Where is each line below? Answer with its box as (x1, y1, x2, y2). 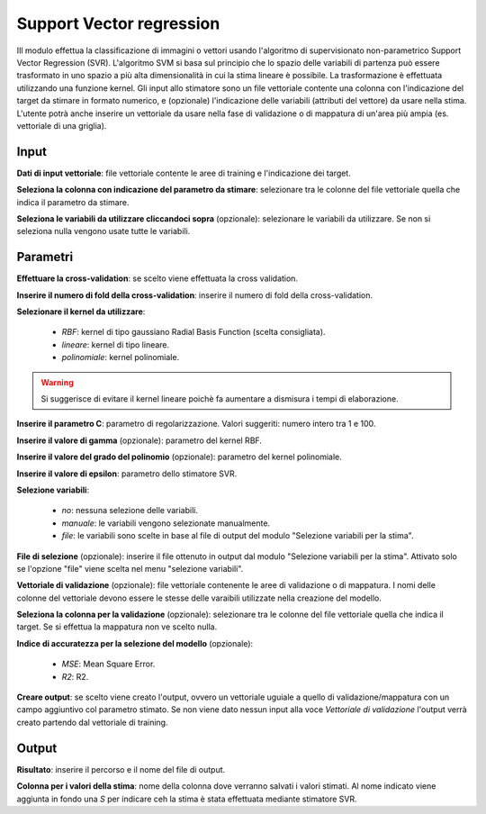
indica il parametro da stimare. (16, 196, 130, 207)
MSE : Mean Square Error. (61, 658, 156, 670)
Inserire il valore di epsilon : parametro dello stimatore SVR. (16, 468, 238, 479)
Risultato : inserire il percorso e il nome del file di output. (16, 764, 226, 774)
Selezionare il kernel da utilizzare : (16, 306, 146, 317)
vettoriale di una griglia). (16, 120, 107, 131)
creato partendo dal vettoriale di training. (16, 717, 168, 728)
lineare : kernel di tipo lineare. (61, 339, 170, 350)
